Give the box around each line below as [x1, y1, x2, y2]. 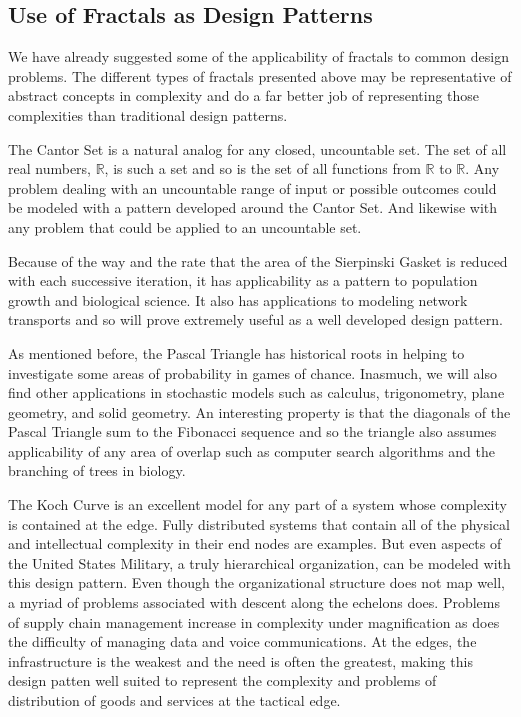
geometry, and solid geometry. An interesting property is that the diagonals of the [8, 401, 511, 422]
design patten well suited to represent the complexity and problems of [8, 670, 437, 691]
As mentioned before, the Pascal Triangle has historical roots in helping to [8, 342, 465, 363]
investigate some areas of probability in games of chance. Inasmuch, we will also [8, 362, 497, 383]
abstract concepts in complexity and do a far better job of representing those [8, 85, 480, 106]
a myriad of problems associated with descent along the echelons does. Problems [8, 592, 500, 613]
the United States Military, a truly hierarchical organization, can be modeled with [8, 552, 511, 573]
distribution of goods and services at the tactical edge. [8, 690, 341, 711]
